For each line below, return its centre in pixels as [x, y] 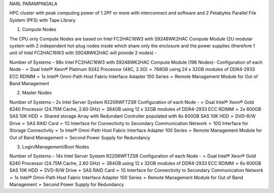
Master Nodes [37, 93]
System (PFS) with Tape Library [42, 20]
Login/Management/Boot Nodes [56, 147]
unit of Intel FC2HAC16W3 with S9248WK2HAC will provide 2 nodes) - [83, 53]
